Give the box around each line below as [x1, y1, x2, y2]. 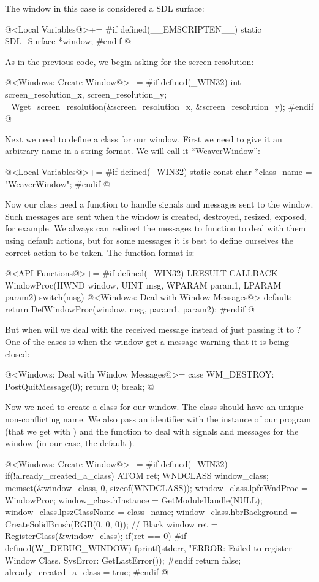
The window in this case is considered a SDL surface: [5, 2, 205, 14]
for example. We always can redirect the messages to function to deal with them [5, 222, 306, 235]
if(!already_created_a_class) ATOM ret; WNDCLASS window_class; [5, 469, 269, 482]
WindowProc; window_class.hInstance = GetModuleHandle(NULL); [5, 493, 263, 506]
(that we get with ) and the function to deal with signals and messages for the [5, 424, 299, 437]
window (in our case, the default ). [5, 437, 135, 449]
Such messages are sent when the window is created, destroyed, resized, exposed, [5, 209, 307, 222]
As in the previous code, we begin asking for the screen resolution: [5, 55, 254, 68]
